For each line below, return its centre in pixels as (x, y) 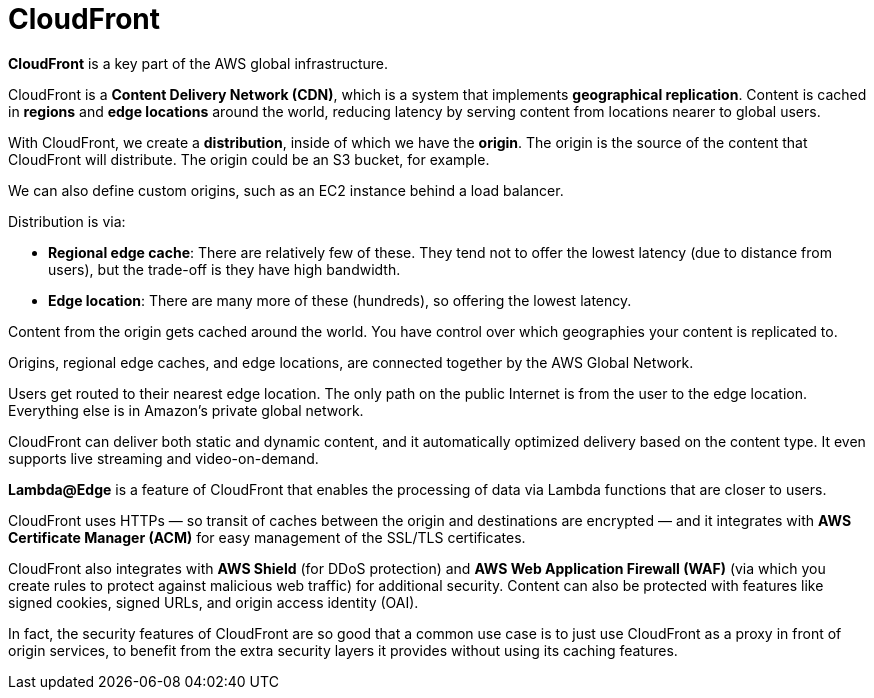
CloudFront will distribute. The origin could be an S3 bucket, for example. (249, 159)
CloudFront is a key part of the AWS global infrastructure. (198, 63)
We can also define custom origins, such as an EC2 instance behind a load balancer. (286, 190)
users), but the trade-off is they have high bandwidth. (224, 269)
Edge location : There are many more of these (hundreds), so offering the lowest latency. (340, 300)
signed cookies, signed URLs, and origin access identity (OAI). (213, 602)
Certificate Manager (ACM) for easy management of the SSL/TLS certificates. (267, 537)
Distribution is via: (67, 221)
